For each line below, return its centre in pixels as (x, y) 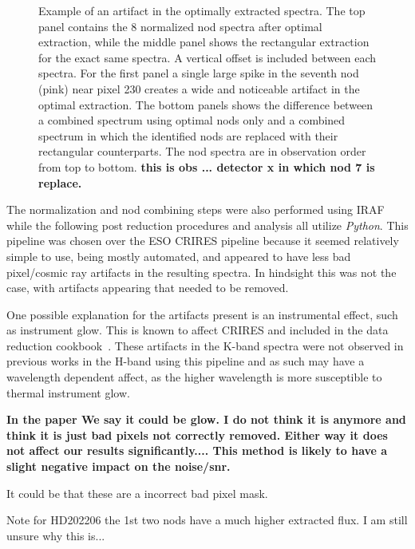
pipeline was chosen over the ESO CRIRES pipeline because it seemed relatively (203, 241)
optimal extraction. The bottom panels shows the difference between (206, 104)
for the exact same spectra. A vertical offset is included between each (207, 57)
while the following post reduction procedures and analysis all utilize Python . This (207, 225)
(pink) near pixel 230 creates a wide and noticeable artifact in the (199, 88)
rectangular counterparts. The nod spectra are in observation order (202, 151)
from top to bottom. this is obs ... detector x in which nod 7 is (207, 166)
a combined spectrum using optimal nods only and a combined (192, 120)
